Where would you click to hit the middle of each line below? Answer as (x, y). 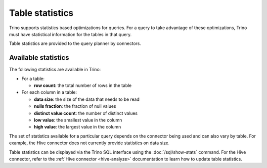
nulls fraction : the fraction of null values (75, 106)
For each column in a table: (49, 92)
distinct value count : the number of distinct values (86, 113)
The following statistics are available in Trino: (55, 70)
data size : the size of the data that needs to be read (87, 99)
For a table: (33, 79)
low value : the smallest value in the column (78, 120)
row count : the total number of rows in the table (83, 85)
